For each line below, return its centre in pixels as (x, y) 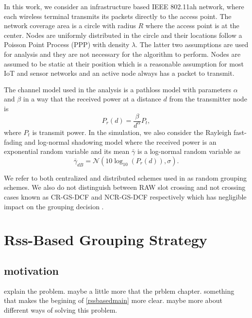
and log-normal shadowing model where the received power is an (120, 142)
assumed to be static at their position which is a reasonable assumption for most (124, 63)
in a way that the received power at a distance (92, 99)
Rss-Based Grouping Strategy (106, 240)
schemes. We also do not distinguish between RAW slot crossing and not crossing (125, 187)
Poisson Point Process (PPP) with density (67, 44)
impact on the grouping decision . (54, 206)
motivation (32, 270)
